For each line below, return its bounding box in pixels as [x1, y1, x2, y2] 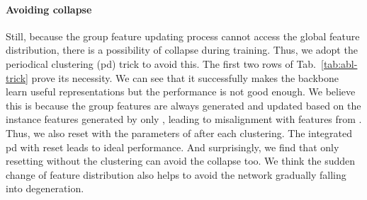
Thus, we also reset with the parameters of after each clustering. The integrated [6, 125, 353, 140]
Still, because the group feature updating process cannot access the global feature [6, 28, 360, 43]
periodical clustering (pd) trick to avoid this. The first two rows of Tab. [6, 56, 317, 71]
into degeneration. [6, 181, 84, 196]
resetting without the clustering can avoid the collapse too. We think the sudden [6, 153, 356, 168]
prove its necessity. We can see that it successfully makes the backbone [31, 70, 339, 85]
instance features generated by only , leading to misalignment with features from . [6, 112, 362, 127]
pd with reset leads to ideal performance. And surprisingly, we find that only [6, 139, 339, 154]
